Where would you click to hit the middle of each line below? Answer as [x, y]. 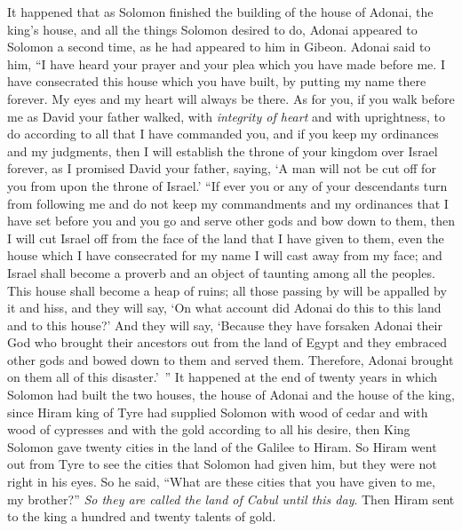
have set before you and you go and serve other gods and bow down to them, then [231, 221]
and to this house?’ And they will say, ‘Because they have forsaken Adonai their [225, 325]
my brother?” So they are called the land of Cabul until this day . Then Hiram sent [231, 499]
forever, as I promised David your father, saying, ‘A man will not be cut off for [222, 168]
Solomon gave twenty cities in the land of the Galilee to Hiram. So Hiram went [222, 446]
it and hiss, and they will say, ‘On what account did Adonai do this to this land [224, 308]
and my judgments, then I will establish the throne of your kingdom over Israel [223, 151]
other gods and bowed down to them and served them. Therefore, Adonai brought [231, 359]
